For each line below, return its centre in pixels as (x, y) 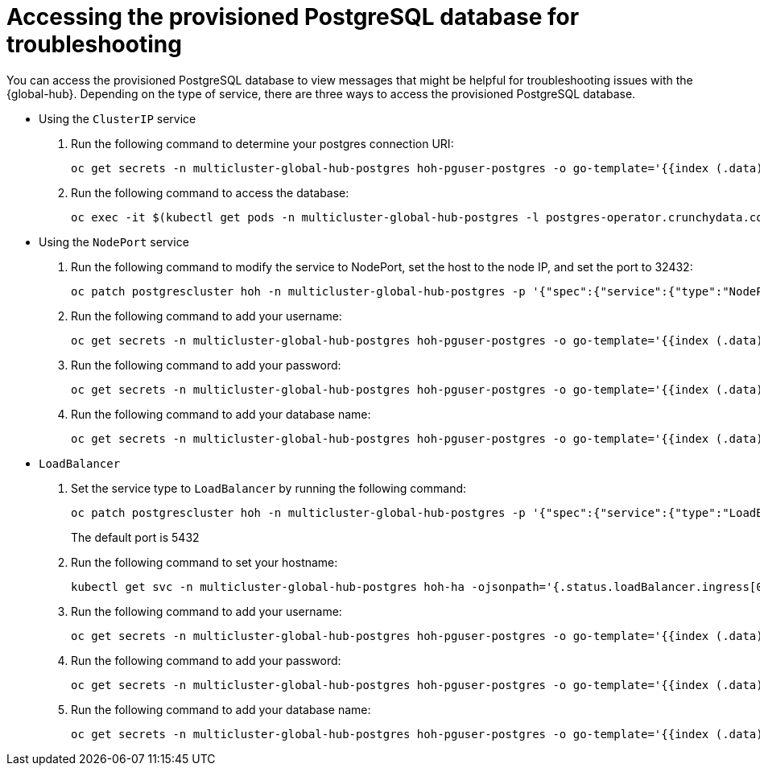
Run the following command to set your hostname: (204, 562)
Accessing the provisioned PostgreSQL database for (293, 17)
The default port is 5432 (135, 537)
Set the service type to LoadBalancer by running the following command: (269, 488)
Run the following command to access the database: (210, 192)
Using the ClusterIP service (118, 118)
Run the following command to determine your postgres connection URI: (262, 143)
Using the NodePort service (114, 242)
